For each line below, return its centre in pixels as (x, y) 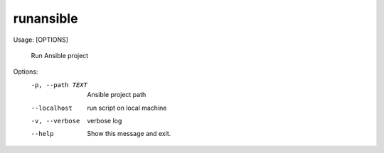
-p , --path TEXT (59, 85)
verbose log (105, 120)
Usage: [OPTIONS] (41, 40)
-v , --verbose (55, 121)
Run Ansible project (60, 55)
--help (42, 134)
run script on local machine (127, 108)
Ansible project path (117, 95)
